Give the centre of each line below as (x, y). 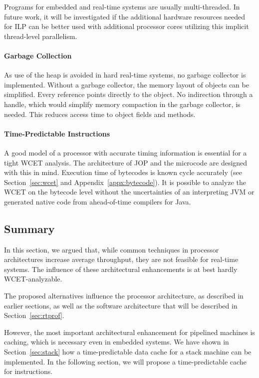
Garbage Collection (38, 55)
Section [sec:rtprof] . (34, 315)
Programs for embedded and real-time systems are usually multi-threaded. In (122, 6)
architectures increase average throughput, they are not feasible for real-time (121, 259)
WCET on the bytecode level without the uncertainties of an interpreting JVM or (129, 192)
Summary (29, 228)
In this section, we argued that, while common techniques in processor (112, 249)
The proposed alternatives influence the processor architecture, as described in (124, 296)
